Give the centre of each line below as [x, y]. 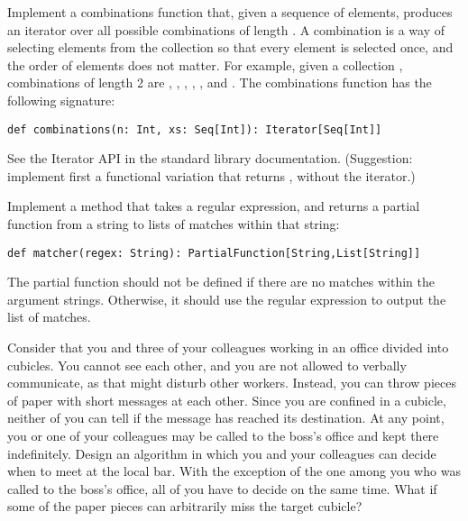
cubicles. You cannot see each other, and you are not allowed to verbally [207, 365]
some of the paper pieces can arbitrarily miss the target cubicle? [185, 506]
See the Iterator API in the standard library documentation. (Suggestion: [210, 158]
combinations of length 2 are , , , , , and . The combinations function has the [220, 82]
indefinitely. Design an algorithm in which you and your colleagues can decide [222, 453]
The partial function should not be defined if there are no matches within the [221, 282]
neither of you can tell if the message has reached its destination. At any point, [226, 418]
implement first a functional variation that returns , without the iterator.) [211, 175]
